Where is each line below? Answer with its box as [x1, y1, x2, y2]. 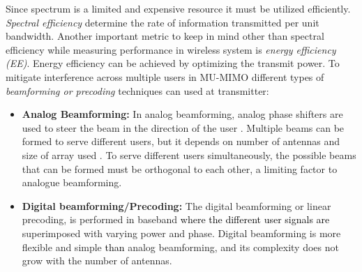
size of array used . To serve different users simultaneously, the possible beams [22, 147, 356, 162]
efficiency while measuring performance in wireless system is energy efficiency [6, 42, 336, 56]
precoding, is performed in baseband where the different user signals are [22, 212, 330, 227]
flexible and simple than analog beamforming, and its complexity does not [22, 239, 339, 254]
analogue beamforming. [22, 175, 122, 190]
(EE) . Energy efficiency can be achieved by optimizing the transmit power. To [6, 56, 340, 70]
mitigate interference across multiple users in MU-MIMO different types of [6, 69, 324, 84]
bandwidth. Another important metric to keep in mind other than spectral [6, 29, 324, 43]
